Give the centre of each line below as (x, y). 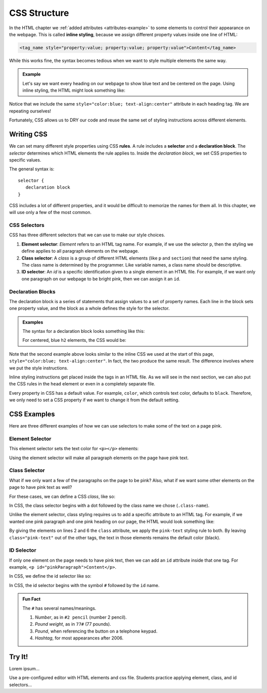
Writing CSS (28, 134)
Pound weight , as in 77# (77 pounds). (73, 624)
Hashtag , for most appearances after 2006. (79, 638)
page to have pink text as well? (41, 487)
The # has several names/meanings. (59, 608)
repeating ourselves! (30, 111)
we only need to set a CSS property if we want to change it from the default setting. (94, 400)
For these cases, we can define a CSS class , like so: (62, 496)
